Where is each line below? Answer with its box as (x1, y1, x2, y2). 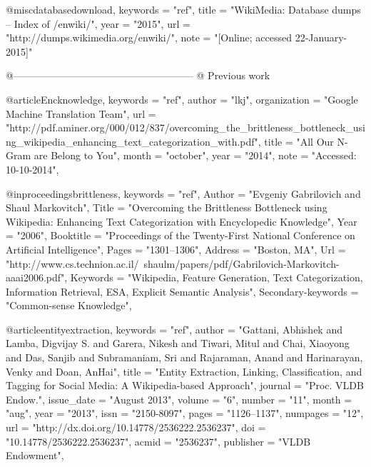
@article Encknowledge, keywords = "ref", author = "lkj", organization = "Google (6, 91, 358, 106)
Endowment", (6, 448, 64, 463)
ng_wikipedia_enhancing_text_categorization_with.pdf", (6, 134, 261, 149)
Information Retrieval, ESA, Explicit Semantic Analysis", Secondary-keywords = (6, 283, 359, 298)
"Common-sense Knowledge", (6, 298, 132, 313)
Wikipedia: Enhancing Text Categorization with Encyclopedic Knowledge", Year (6, 214, 357, 229)
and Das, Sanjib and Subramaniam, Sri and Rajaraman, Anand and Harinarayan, (6, 350, 363, 365)
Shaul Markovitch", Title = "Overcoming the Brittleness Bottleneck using (6, 200, 327, 215)
